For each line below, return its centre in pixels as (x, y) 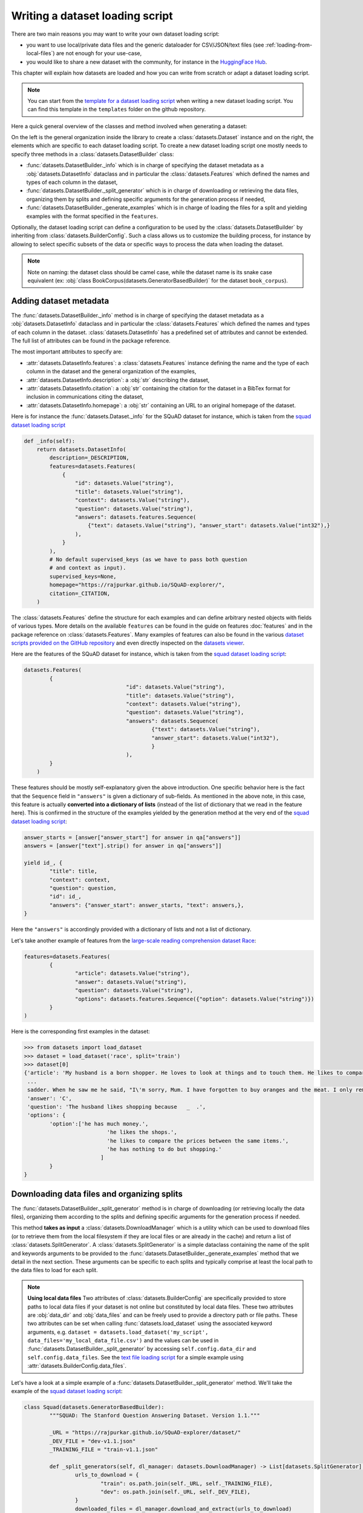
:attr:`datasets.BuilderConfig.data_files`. (77, 1366)
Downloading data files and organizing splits (97, 1194)
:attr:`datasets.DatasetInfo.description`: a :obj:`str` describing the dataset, (118, 380)
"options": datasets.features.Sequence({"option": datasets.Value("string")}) (195, 999)
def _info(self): (50, 441)
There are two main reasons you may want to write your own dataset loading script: (116, 34)
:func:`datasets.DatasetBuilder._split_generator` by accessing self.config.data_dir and (142, 1349)
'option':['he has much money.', (99, 1124)
